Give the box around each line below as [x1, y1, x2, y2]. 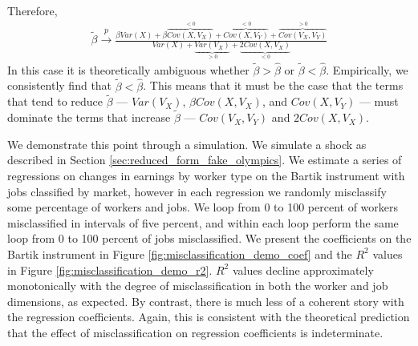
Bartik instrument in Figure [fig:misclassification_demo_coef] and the [7, 245, 352, 262]
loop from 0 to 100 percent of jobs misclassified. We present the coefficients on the [7, 230, 412, 247]
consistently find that [7, 77, 112, 94]
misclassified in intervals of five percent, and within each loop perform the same [7, 214, 399, 231]
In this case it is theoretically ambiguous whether [7, 61, 250, 78]
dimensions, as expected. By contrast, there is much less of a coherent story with [7, 292, 404, 309]
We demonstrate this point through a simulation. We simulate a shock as [7, 135, 367, 152]
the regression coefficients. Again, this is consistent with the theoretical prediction [7, 308, 410, 325]
